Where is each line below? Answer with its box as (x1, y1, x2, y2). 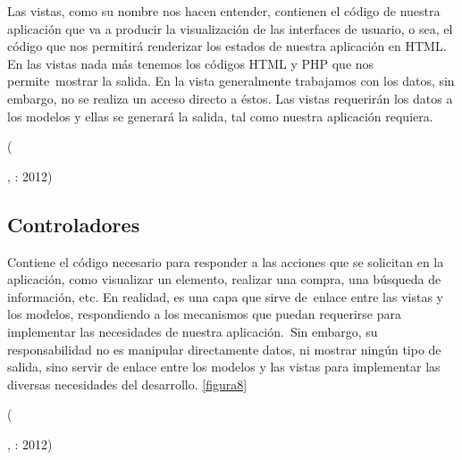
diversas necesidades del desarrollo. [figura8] (7, 374, 248, 393)
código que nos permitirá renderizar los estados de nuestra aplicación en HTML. (7, 37, 447, 55)
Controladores (7, 210, 140, 238)
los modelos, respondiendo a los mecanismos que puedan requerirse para (7, 305, 401, 323)
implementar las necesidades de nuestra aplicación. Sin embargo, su (7, 322, 378, 340)
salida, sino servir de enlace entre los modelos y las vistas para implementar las (7, 357, 441, 376)
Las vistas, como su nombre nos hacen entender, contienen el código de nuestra (7, 2, 441, 20)
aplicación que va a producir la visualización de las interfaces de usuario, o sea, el (7, 19, 453, 38)
